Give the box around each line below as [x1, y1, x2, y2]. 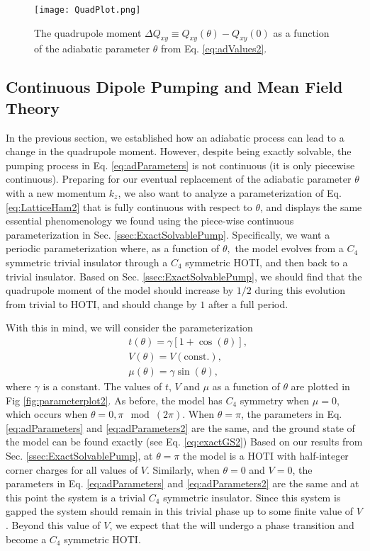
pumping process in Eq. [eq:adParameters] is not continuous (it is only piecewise [6, 157, 355, 172]
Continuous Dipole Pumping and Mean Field [6, 76, 343, 98]
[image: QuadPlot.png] [34, 5, 141, 15]
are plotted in [291, 379, 350, 394]
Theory [6, 96, 60, 118]
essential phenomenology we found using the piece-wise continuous [6, 213, 294, 228]
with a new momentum [6, 186, 106, 200]
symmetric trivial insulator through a [6, 254, 168, 269]
